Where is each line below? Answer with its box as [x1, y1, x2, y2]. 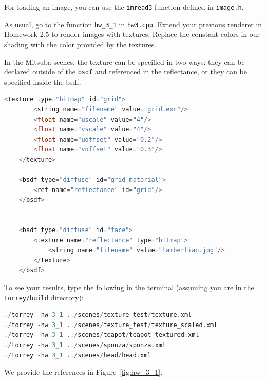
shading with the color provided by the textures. [4, 39, 157, 49]
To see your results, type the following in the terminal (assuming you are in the [4, 282, 254, 293]
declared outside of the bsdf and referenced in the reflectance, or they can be [4, 66, 248, 77]
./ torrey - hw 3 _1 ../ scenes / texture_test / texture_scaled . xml [4, 321, 218, 329]
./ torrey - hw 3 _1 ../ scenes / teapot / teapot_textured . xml [4, 331, 199, 339]
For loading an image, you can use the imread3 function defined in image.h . [4, 2, 244, 12]
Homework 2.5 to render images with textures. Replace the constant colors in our [4, 29, 260, 40]
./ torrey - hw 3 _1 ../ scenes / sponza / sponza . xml [4, 341, 166, 349]
